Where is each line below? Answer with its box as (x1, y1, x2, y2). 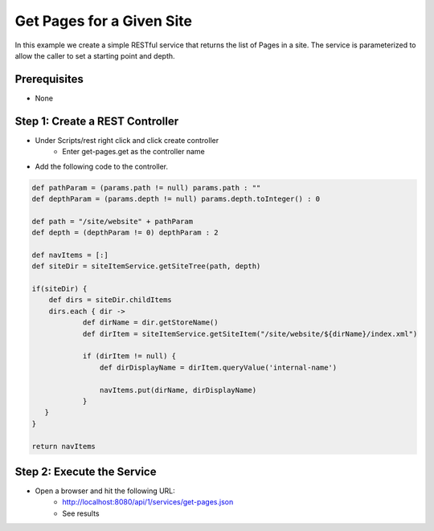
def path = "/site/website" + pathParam (31, 217, 193, 226)
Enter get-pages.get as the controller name (62, 147, 205, 157)
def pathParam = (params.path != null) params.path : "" (31, 183, 261, 192)
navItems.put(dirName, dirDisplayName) (99, 386, 257, 394)
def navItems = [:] (31, 250, 108, 259)
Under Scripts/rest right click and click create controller (35, 135, 219, 145)
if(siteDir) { (31, 284, 88, 293)
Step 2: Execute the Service (14, 464, 157, 478)
